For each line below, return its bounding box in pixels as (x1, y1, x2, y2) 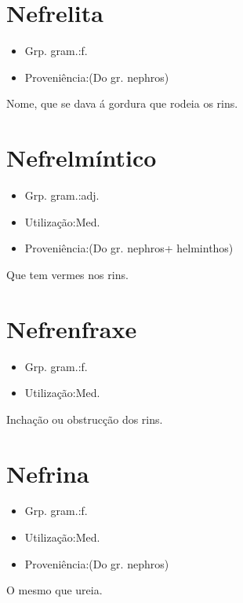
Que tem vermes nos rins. (6, 266, 129, 282)
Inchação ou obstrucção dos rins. (6, 410, 163, 427)
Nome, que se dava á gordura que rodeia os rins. (6, 95, 238, 112)
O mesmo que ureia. (6, 582, 103, 598)
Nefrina (6, 457, 89, 489)
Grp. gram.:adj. (24, 187, 100, 204)
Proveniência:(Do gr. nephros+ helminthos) (24, 240, 234, 256)
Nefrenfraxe (6, 312, 137, 344)
